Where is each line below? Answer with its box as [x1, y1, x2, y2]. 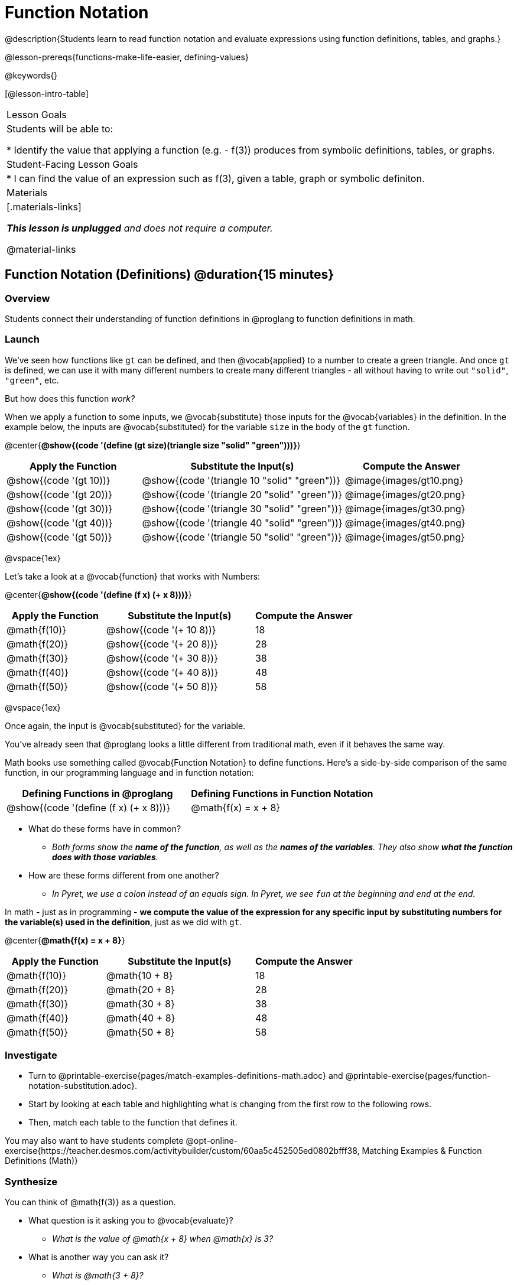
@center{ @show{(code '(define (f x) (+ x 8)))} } [5, 589, 192, 600]
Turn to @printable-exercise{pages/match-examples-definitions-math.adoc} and [28, 1071, 343, 1081]
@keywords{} [5, 70, 58, 80]
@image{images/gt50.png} [344, 531, 465, 543]
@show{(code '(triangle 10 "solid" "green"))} [142, 474, 340, 486]
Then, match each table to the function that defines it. [28, 1117, 238, 1128]
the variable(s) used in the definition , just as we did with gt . [5, 916, 242, 927]
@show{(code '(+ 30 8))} [106, 652, 218, 664]
